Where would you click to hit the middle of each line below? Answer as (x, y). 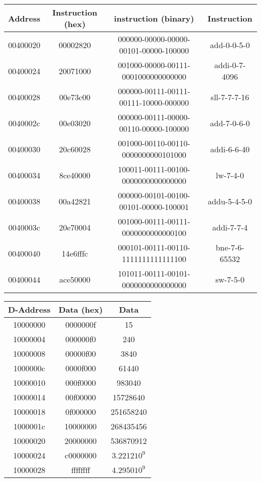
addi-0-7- (230, 65)
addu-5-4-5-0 (230, 201)
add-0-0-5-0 (230, 45)
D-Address (29, 309)
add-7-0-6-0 (230, 123)
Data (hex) (81, 309)
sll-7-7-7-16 (230, 97)
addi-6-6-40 (230, 149)
